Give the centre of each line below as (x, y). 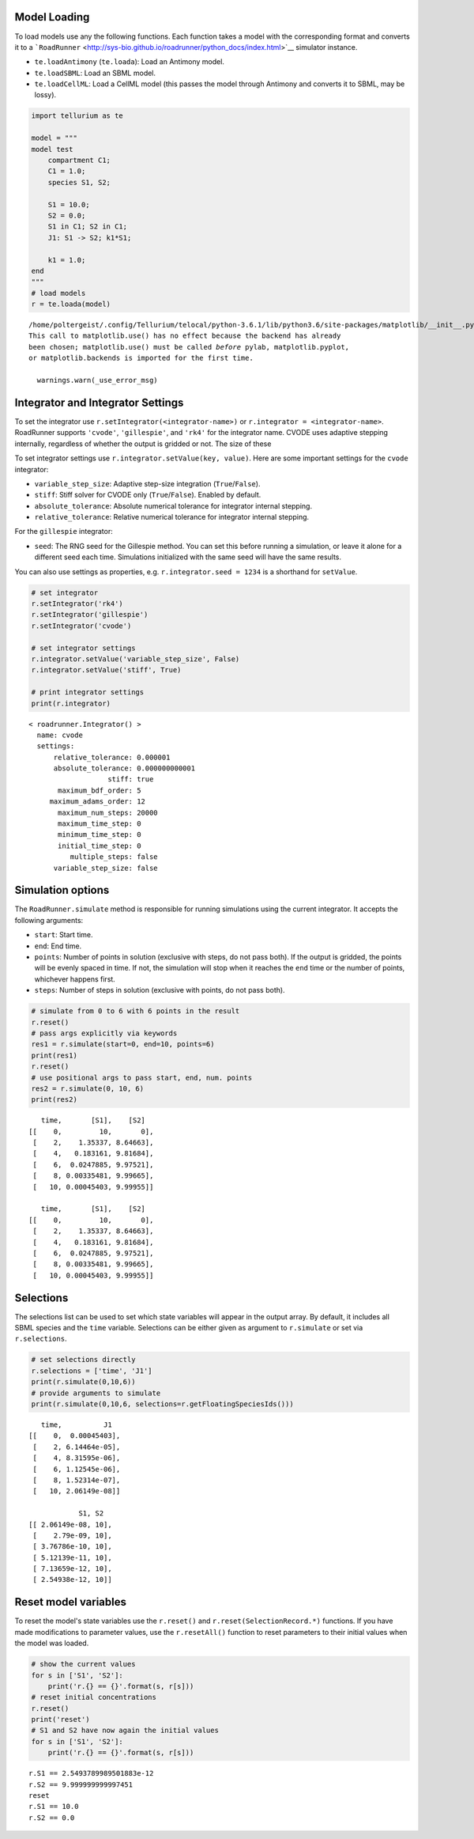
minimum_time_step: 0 (100, 835)
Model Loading (52, 17)
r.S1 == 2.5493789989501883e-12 (91, 1773)
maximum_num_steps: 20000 (108, 812)
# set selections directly (83, 1360)
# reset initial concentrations (94, 1697)
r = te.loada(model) (71, 304)
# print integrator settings (88, 692)
